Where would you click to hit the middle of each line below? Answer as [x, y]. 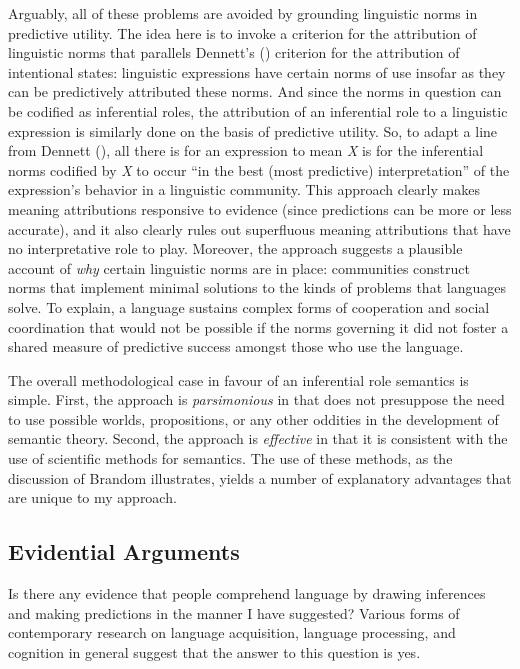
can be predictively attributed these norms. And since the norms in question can [255, 91]
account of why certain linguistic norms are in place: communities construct [239, 267]
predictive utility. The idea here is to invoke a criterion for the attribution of [242, 32]
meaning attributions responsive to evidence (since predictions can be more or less [260, 208]
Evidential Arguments [124, 551]
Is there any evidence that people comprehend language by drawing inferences [247, 593]
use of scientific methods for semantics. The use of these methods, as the [230, 458]
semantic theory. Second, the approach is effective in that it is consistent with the [258, 438]
